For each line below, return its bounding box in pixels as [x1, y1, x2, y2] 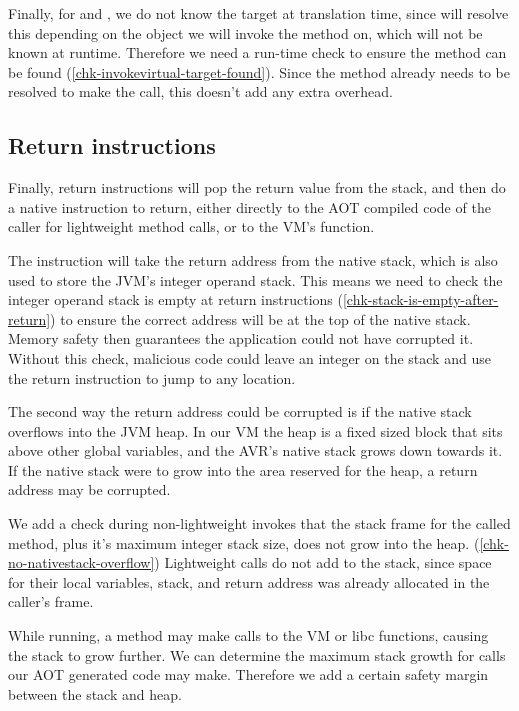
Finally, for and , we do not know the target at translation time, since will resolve [8, 3, 509, 23]
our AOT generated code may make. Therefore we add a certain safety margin [8, 664, 489, 685]
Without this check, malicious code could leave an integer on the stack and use [8, 347, 491, 368]
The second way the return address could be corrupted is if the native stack [8, 401, 472, 422]
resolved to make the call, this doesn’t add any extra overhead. [8, 81, 393, 102]
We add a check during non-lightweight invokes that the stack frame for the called [8, 513, 511, 534]
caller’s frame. [8, 591, 94, 612]
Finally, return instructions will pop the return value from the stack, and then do [8, 177, 506, 198]
